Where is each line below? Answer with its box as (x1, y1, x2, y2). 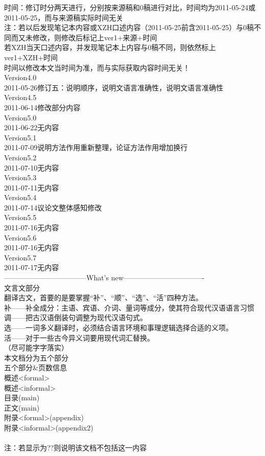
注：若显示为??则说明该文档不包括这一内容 (4, 442, 147, 453)
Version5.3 (4, 172, 37, 183)
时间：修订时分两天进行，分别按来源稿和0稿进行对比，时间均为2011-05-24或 (4, 2, 256, 12)
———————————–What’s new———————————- (4, 272, 205, 283)
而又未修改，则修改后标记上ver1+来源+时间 (11, 32, 157, 42)
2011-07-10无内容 (4, 162, 59, 173)
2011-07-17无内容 (4, 262, 59, 273)
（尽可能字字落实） (4, 342, 68, 353)
